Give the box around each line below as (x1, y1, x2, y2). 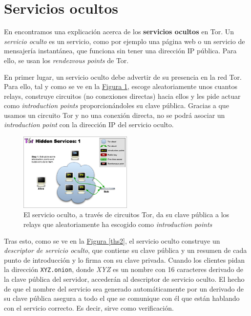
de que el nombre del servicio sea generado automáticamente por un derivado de (4, 283, 244, 293)
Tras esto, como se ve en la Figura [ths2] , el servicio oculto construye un (4, 235, 220, 246)
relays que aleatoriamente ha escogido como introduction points (23, 219, 212, 229)
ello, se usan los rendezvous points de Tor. (4, 55, 129, 65)
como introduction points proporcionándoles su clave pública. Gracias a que (4, 100, 229, 111)
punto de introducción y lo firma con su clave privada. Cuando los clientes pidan (4, 254, 245, 265)
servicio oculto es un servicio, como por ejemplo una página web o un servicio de (4, 36, 245, 46)
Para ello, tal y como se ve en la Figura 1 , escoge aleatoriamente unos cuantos (4, 81, 237, 91)
